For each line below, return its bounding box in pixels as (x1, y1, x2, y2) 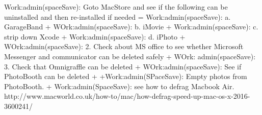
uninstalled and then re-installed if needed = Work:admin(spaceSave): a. (4, 11, 231, 22)
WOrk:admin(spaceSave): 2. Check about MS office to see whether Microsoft (4, 41, 244, 52)
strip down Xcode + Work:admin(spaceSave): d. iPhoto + (4, 31, 186, 42)
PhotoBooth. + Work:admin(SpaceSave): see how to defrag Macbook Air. (4, 81, 234, 91)
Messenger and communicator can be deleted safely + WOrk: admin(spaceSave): (4, 51, 256, 61)
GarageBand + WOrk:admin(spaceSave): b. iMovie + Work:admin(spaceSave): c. (4, 21, 258, 32)
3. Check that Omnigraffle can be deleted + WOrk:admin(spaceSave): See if (4, 61, 242, 71)
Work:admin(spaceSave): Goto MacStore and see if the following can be (4, 2, 228, 12)
